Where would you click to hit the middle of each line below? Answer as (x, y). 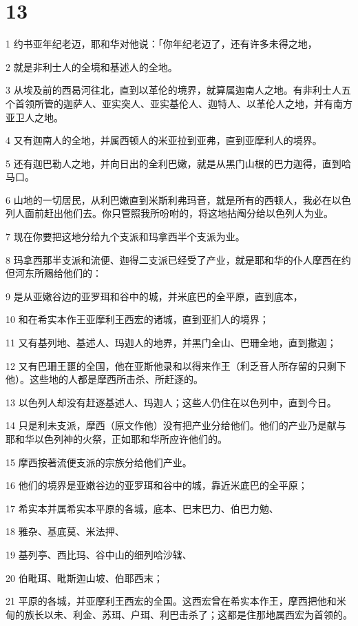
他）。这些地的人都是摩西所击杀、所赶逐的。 (104, 379)
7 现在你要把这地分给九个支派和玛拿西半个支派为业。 (125, 237)
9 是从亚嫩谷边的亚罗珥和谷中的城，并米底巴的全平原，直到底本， (154, 296)
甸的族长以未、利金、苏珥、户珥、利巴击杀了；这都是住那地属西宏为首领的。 (179, 614)
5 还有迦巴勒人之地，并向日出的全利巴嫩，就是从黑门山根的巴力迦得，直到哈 (178, 163)
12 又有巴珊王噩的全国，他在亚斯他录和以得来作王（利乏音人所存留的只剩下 (176, 365)
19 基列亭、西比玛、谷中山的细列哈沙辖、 (99, 554)
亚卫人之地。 (34, 117)
